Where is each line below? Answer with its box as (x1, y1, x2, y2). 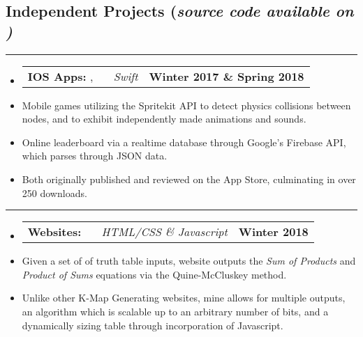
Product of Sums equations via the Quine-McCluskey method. (22, 267, 287, 281)
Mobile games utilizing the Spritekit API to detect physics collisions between (22, 97, 351, 112)
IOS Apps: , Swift (27, 68, 138, 84)
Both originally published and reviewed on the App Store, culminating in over (22, 171, 356, 186)
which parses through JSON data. (22, 148, 168, 163)
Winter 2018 (238, 224, 309, 240)
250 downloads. (22, 185, 87, 200)
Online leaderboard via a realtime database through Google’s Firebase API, (22, 134, 346, 149)
